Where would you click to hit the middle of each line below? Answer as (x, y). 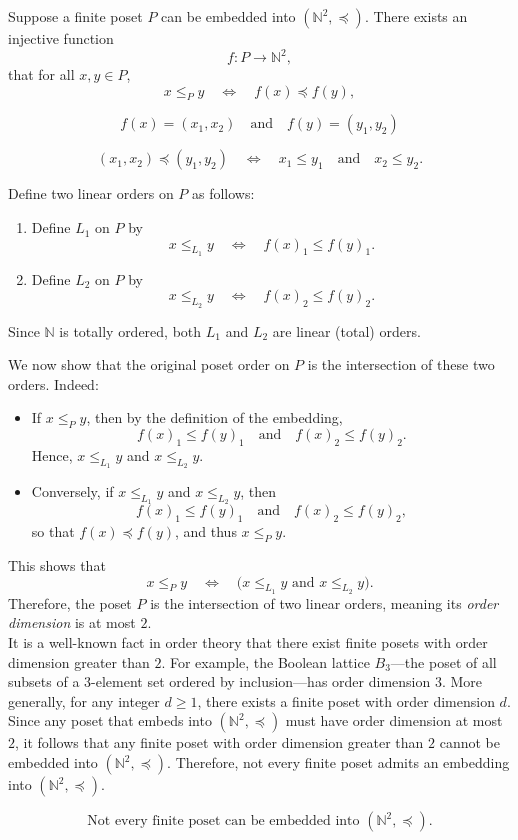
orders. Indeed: (53, 383)
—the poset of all (443, 661)
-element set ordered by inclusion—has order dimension (261, 681)
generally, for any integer (84, 700)
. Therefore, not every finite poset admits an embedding (338, 762)
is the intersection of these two (401, 364)
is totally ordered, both (130, 330)
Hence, (52, 455)
